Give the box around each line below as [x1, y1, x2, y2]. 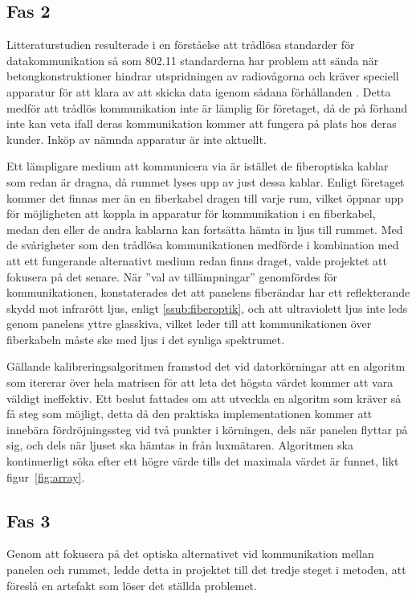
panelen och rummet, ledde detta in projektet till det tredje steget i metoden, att [6, 561, 406, 578]
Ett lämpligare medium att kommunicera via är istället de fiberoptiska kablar [6, 158, 389, 174]
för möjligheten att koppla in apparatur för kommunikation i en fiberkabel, [6, 205, 376, 222]
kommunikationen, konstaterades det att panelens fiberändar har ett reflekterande [6, 284, 410, 301]
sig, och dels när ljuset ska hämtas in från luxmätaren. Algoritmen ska [6, 437, 353, 453]
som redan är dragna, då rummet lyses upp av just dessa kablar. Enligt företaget [6, 173, 405, 190]
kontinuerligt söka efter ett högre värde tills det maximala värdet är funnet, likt [6, 453, 399, 470]
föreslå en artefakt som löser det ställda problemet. [6, 576, 257, 593]
